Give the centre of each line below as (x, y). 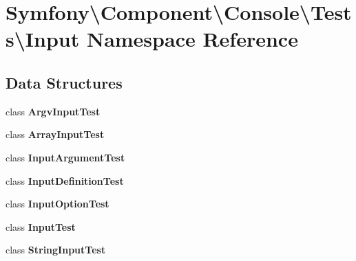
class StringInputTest (56, 250)
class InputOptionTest (57, 204)
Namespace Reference (192, 39)
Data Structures (64, 82)
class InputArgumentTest (65, 157)
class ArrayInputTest (55, 134)
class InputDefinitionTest (65, 180)
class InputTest (41, 226)
